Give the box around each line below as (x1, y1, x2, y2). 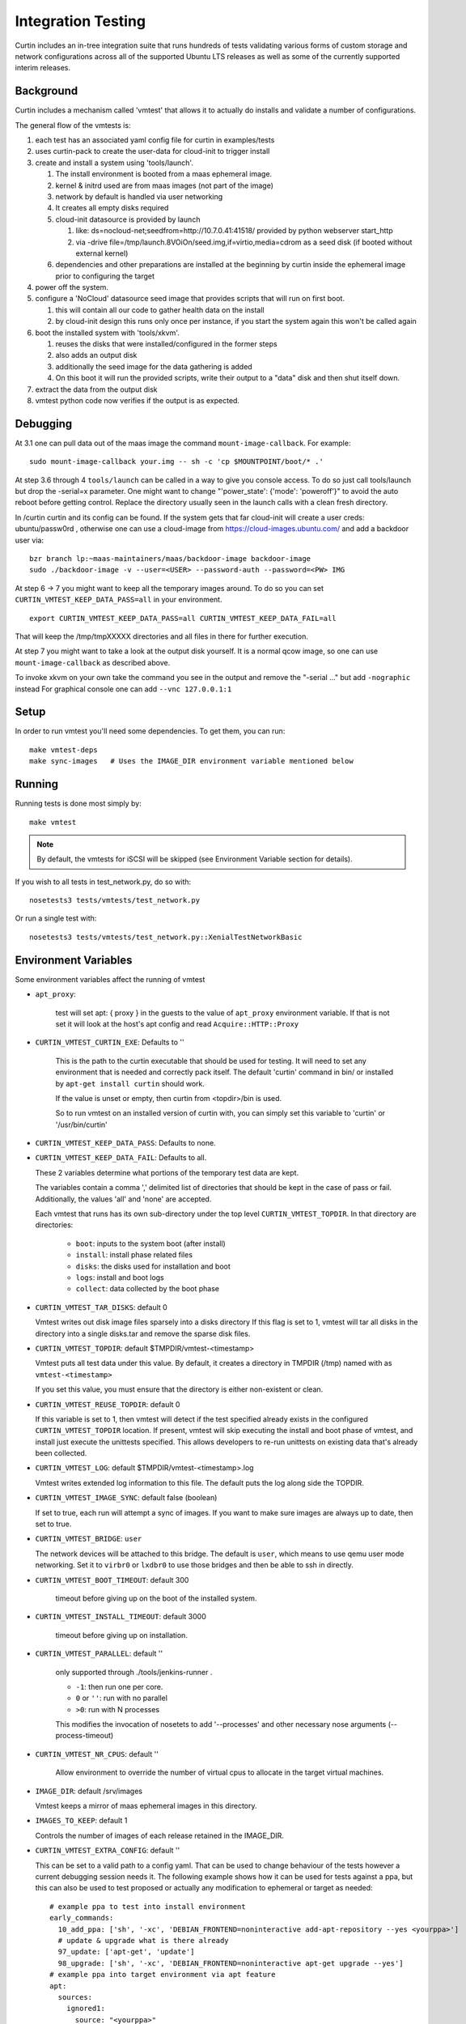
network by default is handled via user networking (55, 191, 223, 202)
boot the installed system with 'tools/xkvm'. (35, 328, 180, 338)
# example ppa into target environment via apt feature (49, 1970, 276, 1979)
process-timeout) (55, 1731, 114, 1741)
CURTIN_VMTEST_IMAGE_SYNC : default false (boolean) (35, 1493, 218, 1503)
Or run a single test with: (15, 913, 97, 923)
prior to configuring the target (55, 271, 155, 281)
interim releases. (15, 63, 70, 73)
